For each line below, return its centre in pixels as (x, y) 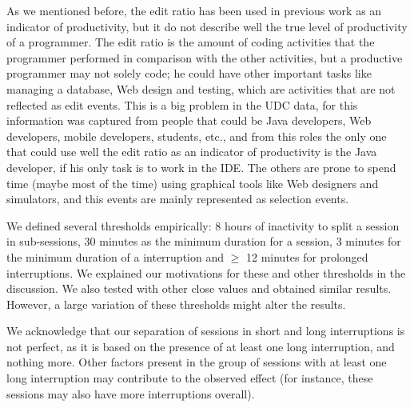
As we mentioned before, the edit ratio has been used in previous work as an (194, 10)
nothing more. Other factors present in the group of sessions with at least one (197, 362)
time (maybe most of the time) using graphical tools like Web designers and (193, 183)
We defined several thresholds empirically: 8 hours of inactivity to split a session (203, 225)
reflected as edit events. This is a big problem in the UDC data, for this (182, 104)
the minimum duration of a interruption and (115, 256)
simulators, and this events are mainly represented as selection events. (178, 199)
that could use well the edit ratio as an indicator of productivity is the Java (192, 152)
